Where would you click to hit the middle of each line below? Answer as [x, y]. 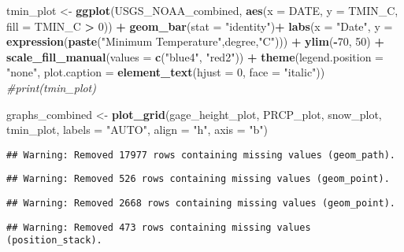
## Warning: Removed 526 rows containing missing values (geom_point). [198, 179]
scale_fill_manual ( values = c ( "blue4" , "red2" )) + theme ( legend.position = [195, 56]
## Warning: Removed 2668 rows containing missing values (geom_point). [201, 204]
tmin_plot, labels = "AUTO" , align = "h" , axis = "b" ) [137, 130]
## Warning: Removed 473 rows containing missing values [159, 227]
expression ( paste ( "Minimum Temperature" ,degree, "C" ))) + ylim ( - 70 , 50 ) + [195, 41]
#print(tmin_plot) [51, 87]
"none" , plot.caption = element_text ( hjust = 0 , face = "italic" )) [166, 72]
